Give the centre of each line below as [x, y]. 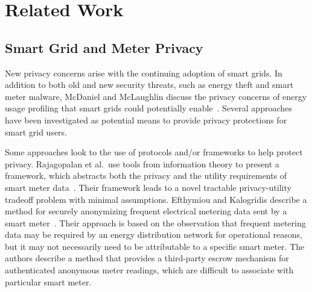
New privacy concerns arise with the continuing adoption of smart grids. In [144, 73]
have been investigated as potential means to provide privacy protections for [146, 120]
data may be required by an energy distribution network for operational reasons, [154, 235]
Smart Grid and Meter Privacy [104, 47]
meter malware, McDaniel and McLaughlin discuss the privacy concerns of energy [156, 96]
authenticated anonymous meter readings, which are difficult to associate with [149, 270]
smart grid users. [36, 132]
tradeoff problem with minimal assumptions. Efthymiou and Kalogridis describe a [156, 199]
